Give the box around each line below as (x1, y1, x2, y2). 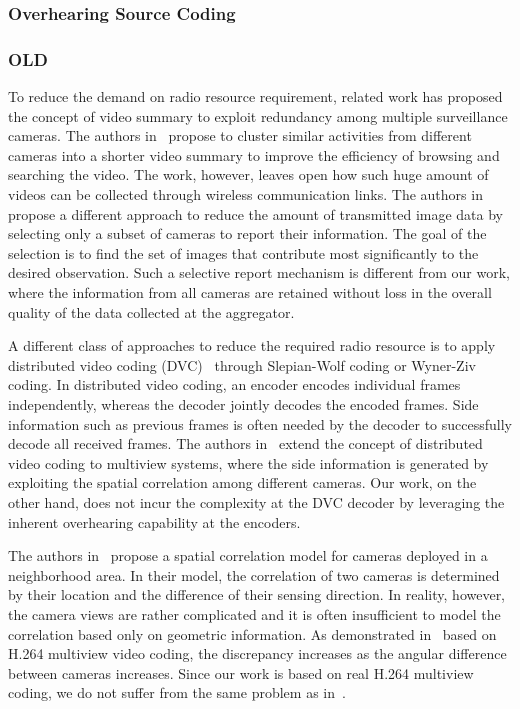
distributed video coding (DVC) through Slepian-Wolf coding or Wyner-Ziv (8, 354, 476, 375)
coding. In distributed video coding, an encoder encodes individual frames (8, 374, 461, 395)
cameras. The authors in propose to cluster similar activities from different (8, 125, 472, 146)
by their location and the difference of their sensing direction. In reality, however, (8, 584, 506, 605)
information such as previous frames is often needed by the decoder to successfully (8, 413, 512, 434)
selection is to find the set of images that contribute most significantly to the (8, 242, 479, 263)
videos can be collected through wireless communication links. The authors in (8, 184, 483, 205)
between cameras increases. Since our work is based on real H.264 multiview (8, 662, 474, 683)
